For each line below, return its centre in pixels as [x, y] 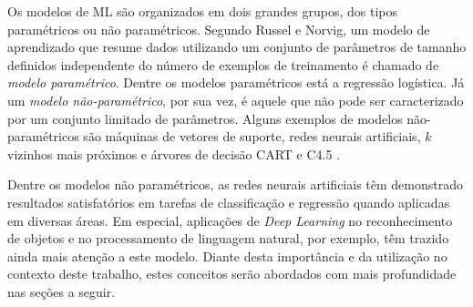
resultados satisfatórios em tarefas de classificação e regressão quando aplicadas [229, 202]
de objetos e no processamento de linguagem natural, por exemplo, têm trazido [228, 238]
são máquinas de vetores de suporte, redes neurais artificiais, [252, 136]
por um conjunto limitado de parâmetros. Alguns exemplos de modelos [205, 118]
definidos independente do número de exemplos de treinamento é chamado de [223, 64]
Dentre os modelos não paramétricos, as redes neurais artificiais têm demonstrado [235, 184]
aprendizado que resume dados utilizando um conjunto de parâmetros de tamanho [237, 47]
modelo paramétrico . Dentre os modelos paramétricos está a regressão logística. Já [236, 82]
